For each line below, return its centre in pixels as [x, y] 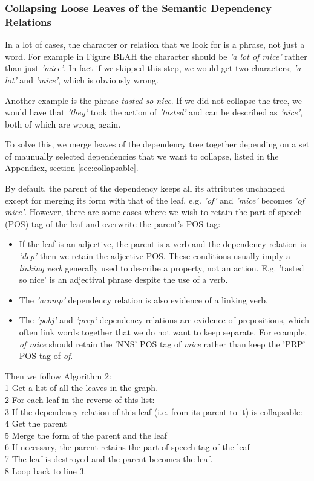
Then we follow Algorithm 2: [58, 376]
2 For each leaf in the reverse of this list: [80, 399]
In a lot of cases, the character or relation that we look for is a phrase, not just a [155, 44]
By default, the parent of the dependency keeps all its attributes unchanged [145, 188]
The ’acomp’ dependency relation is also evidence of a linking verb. [143, 299]
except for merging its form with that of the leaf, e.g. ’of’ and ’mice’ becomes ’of [155, 200]
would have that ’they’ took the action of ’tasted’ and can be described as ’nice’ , [154, 112]
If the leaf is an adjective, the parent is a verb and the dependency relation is [162, 244]
